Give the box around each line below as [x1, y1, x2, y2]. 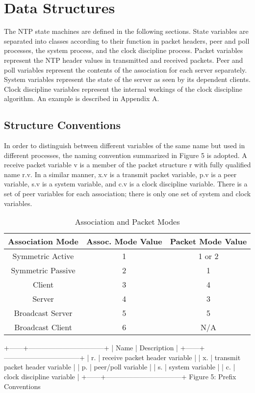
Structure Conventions [4, 117, 121, 132]
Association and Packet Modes [75, 216, 180, 228]
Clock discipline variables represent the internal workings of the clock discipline [4, 83, 242, 94]
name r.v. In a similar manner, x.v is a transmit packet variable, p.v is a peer [4, 169, 237, 179]
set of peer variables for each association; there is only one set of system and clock [4, 188, 251, 199]
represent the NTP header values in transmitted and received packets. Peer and [4, 54, 243, 65]
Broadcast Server [14, 307, 73, 319]
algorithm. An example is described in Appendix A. [4, 93, 159, 104]
